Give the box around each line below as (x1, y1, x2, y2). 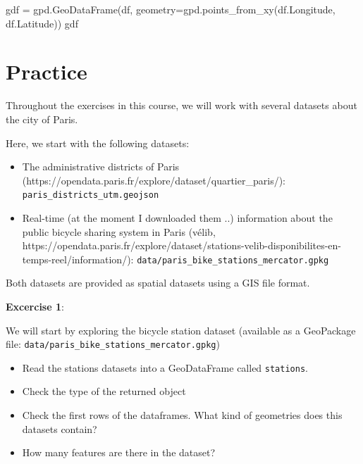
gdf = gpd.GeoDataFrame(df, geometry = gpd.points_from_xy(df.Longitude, (6, 2, 336, 16)
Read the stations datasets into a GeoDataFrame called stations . (22, 360, 308, 375)
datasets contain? (22, 421, 97, 436)
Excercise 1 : (6, 299, 64, 313)
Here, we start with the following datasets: (6, 135, 190, 150)
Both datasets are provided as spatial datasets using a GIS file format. (6, 275, 310, 290)
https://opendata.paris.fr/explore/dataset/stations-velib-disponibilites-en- (22, 238, 342, 253)
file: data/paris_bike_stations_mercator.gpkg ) (6, 337, 220, 351)
